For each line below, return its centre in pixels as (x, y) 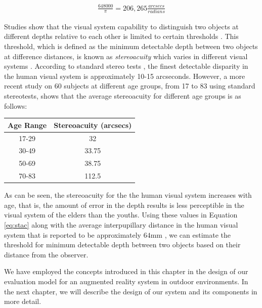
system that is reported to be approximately (73, 234)
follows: (16, 105)
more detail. (23, 301)
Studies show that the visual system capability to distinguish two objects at (121, 26)
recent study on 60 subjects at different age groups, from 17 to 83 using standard (130, 86)
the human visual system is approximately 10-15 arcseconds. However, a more (125, 76)
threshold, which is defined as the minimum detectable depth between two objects (131, 46)
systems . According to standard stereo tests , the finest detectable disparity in (126, 66)
